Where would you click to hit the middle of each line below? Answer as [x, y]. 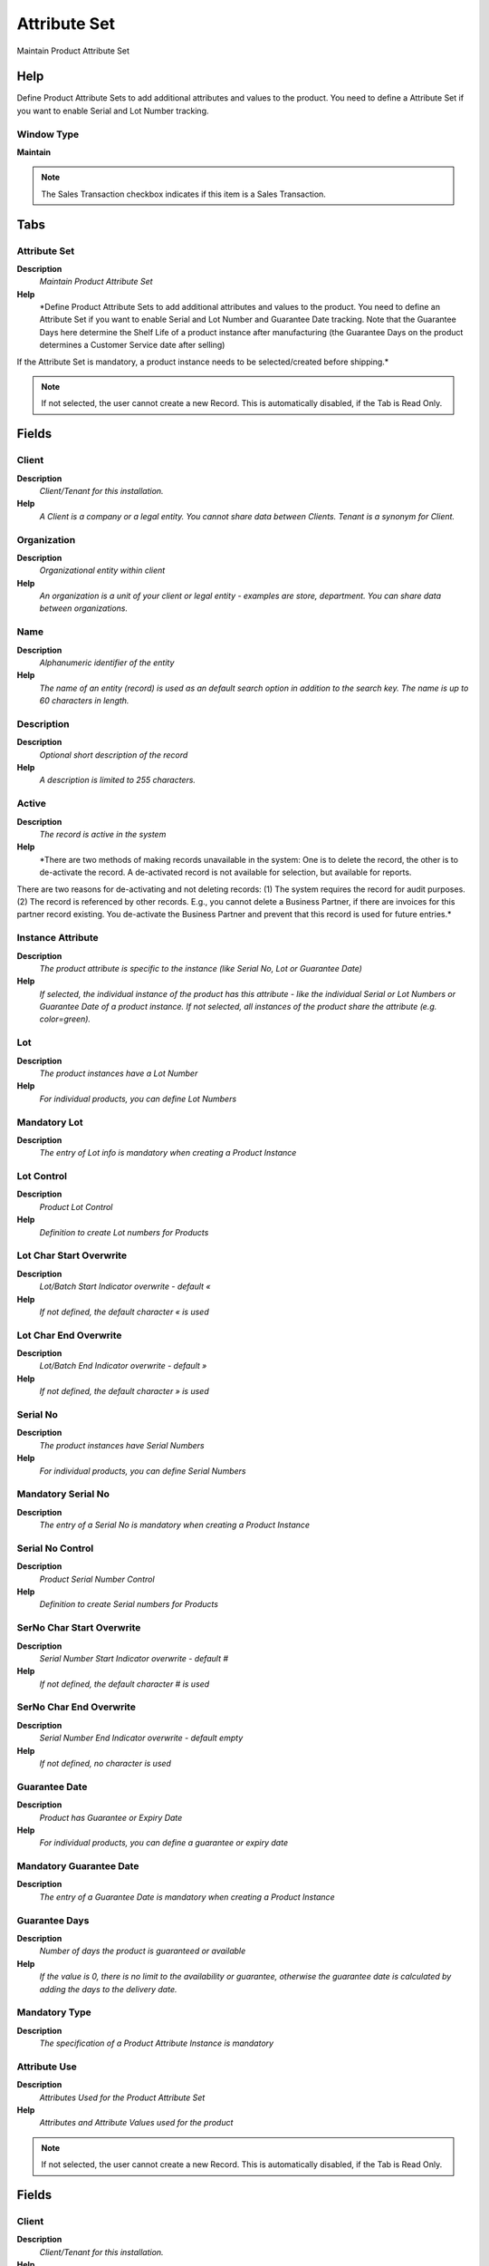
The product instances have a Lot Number [119, 1073]
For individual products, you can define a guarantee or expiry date [164, 1843]
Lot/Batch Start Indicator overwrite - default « [125, 1286]
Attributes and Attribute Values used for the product [136, 2123]
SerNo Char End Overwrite [76, 1707]
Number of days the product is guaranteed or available [143, 1951]
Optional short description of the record [114, 755]
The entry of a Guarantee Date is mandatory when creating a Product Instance [187, 1897]
